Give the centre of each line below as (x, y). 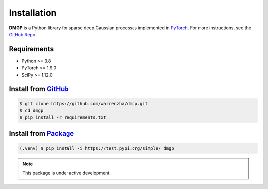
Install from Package (42, 134)
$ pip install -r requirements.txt (63, 118)
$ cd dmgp (32, 111)
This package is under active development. (67, 173)
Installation (33, 13)
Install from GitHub (39, 89)
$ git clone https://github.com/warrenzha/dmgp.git (84, 104)
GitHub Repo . (23, 34)
